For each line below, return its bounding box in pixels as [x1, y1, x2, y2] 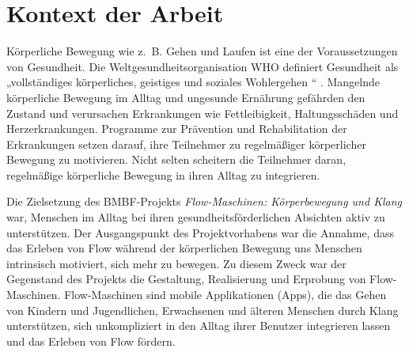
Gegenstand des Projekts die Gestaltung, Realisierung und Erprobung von [6, 271, 366, 287]
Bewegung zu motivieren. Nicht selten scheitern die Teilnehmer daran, [6, 151, 347, 168]
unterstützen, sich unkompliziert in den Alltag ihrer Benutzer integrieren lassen [6, 317, 391, 334]
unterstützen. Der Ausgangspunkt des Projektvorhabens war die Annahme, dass [6, 224, 394, 240]
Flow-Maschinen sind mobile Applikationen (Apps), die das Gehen [64, 286, 387, 303]
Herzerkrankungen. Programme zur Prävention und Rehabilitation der [6, 120, 347, 137]
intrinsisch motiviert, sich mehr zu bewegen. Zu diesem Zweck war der [6, 255, 347, 271]
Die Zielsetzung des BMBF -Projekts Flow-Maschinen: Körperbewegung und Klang [6, 193, 402, 210]
